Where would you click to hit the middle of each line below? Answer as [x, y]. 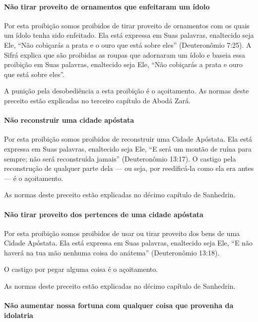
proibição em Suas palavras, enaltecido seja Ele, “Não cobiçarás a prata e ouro [123, 64]
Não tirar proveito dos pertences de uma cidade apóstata [104, 214]
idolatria [19, 315]
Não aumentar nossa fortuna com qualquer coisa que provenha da [119, 305]
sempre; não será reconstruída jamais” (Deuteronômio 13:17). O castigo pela [120, 158]
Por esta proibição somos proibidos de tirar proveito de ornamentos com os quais [127, 25]
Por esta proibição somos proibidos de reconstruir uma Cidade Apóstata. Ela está [128, 139]
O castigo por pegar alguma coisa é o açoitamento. [81, 269]
